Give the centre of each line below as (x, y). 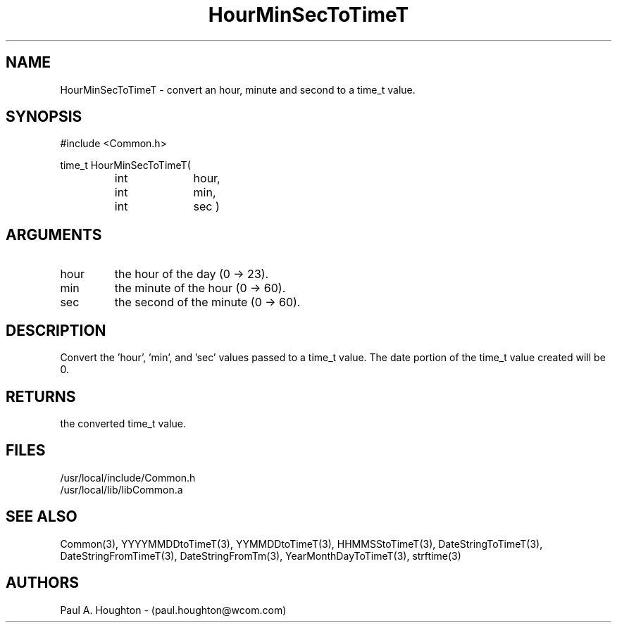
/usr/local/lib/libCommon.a (121, 489)
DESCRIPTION (56, 330)
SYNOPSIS (44, 117)
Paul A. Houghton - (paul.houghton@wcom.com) (173, 610)
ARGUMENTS (54, 234)
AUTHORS (43, 583)
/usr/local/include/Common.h (128, 477)
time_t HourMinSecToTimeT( (125, 165)
